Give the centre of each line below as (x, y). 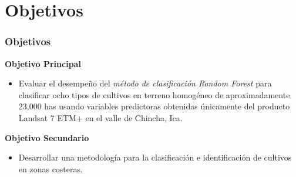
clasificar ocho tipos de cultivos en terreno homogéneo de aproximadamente (154, 94)
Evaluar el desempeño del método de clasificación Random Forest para (145, 83)
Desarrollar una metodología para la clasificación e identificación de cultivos (155, 157)
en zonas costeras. (51, 168)
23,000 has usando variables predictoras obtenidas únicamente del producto (154, 106)
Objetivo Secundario (47, 137)
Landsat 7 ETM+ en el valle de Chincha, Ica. (100, 117)
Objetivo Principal (43, 63)
